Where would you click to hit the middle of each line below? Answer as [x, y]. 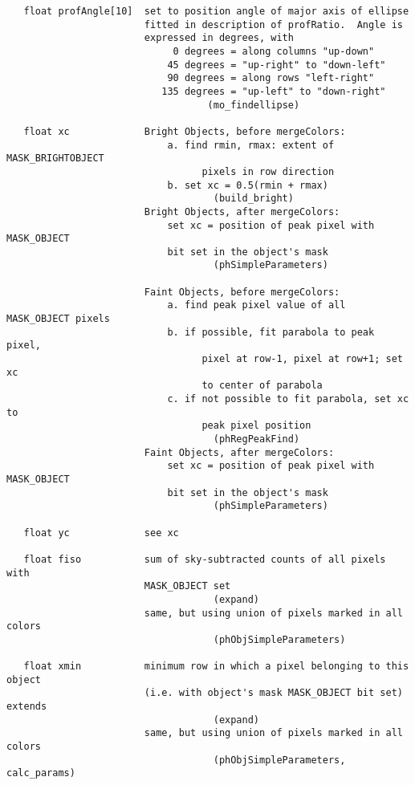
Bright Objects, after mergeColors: [242, 212]
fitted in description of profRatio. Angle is [273, 24]
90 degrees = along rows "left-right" [271, 78]
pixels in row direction [268, 171]
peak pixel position [256, 426]
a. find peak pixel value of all [256, 305]
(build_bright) [253, 199]
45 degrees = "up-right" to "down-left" [277, 65]
